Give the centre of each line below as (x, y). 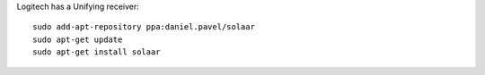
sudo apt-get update (78, 39)
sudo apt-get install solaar (97, 52)
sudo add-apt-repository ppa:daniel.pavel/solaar (144, 27)
